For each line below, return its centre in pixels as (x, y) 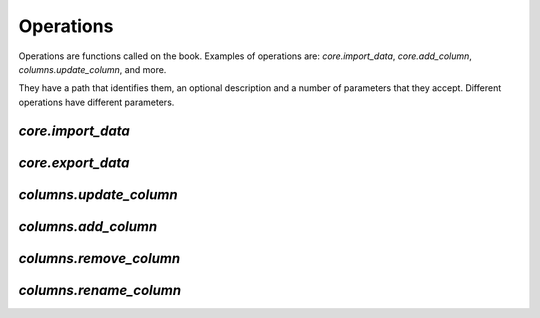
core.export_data (74, 162)
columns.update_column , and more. (92, 69)
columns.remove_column (99, 258)
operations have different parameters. (96, 102)
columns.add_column (88, 226)
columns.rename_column (100, 290)
